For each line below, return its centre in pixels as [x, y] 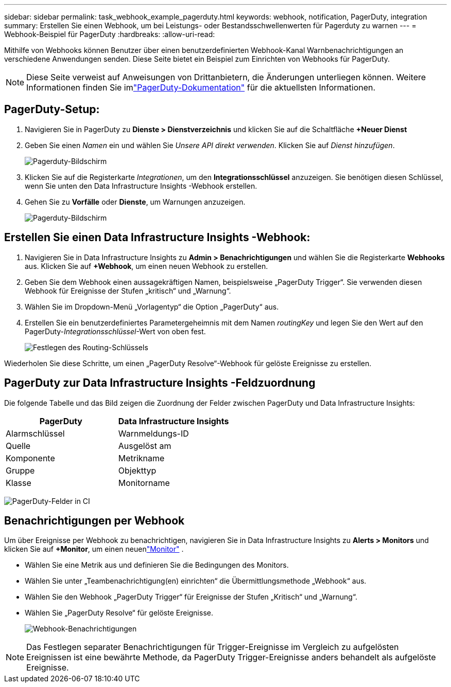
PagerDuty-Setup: [52, 110]
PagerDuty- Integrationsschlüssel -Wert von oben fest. [115, 331]
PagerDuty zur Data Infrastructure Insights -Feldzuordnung [160, 383]
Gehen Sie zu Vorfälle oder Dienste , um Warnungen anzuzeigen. [135, 202]
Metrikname [141, 458]
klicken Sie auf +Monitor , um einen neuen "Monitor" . [94, 549]
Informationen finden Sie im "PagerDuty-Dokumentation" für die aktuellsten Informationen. [201, 87]
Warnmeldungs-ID [153, 433]
